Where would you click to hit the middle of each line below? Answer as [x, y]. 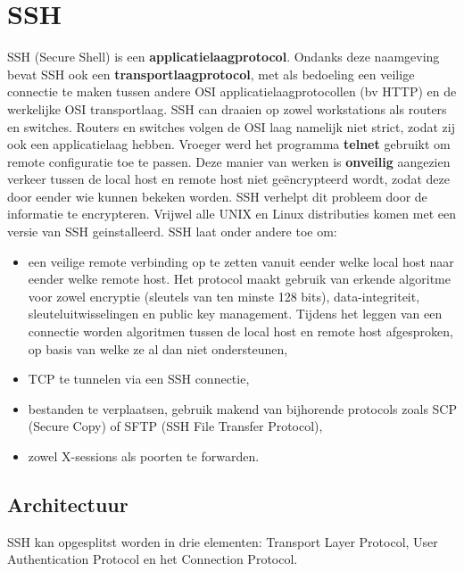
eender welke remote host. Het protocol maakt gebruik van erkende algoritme [239, 279]
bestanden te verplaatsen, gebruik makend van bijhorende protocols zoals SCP [242, 408]
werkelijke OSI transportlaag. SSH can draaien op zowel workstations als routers [227, 108]
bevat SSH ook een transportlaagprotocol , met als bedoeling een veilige [211, 74]
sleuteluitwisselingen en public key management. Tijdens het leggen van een [235, 314]
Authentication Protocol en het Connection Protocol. [153, 559]
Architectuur [68, 504]
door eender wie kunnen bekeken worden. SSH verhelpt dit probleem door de [217, 196]
